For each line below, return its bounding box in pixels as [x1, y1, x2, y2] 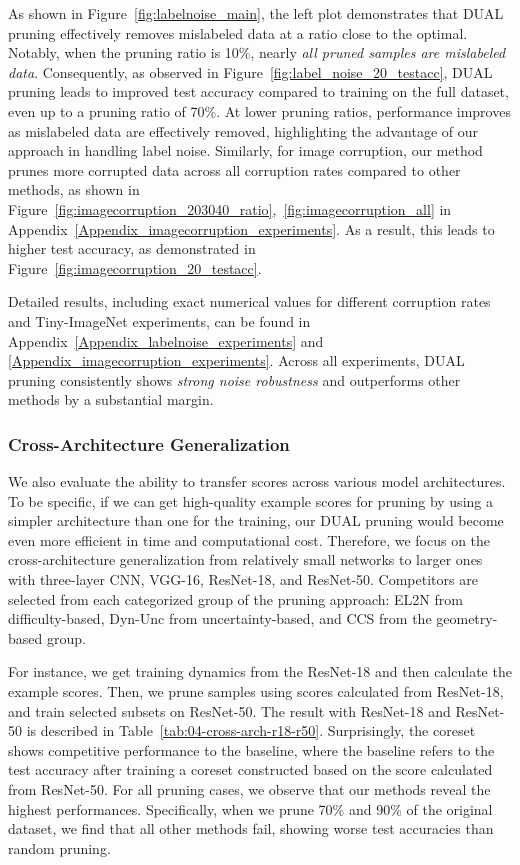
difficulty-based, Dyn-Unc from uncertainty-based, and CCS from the [8, 608, 432, 629]
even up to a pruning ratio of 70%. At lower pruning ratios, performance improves [8, 100, 511, 121]
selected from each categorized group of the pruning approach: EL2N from [8, 588, 463, 609]
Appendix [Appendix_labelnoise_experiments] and [8, 330, 324, 351]
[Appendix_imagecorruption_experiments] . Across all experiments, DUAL [8, 350, 465, 371]
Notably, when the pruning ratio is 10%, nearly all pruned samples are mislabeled [8, 42, 506, 63]
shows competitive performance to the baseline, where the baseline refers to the [8, 739, 495, 760]
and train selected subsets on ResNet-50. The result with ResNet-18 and [8, 700, 451, 721]
